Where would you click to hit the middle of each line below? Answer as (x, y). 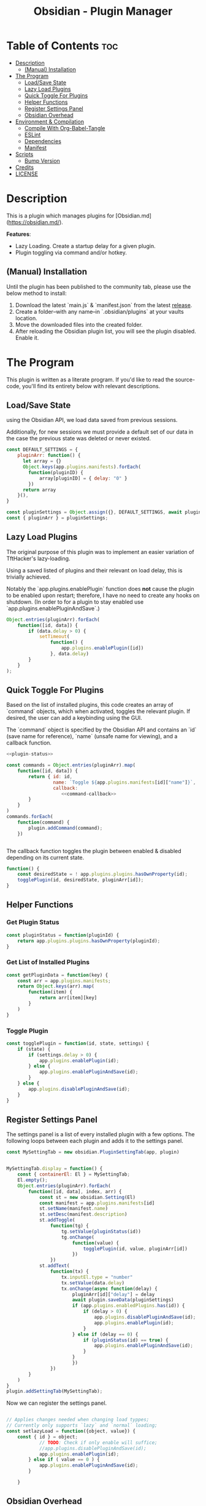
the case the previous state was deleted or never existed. (79, 439)
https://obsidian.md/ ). (36, 222)
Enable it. (27, 337)
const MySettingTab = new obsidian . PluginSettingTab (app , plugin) (93, 1152)
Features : (19, 234)
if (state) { (34, 1049)
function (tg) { (69, 1226)
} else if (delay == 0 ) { (105, 1334)
